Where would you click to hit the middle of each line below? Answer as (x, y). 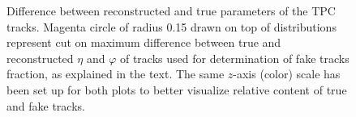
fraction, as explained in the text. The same (116, 74)
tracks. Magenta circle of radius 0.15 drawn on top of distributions (172, 26)
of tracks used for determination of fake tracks (234, 58)
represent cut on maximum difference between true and (144, 42)
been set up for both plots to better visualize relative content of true (177, 89)
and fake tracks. (46, 105)
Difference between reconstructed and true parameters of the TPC (171, 10)
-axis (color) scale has (287, 74)
